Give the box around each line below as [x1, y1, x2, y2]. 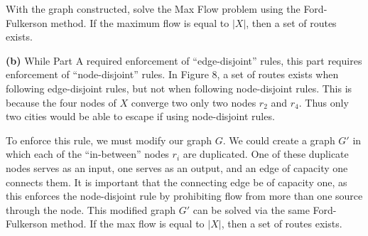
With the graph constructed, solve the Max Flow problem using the [6, 1, 301, 16]
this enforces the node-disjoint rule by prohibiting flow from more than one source [6, 188, 363, 203]
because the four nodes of [6, 95, 117, 109]
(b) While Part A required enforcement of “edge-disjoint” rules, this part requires [6, 53, 362, 68]
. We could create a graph [222, 132, 335, 147]
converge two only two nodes [131, 95, 256, 109]
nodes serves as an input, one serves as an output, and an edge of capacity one [6, 160, 348, 175]
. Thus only [298, 95, 349, 109]
